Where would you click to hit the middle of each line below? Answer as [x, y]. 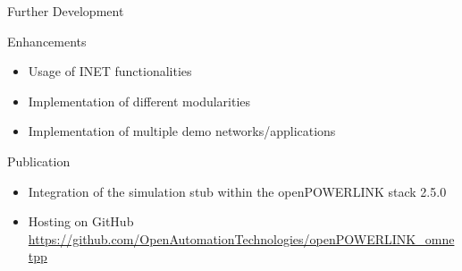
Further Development [66, 11]
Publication [39, 161]
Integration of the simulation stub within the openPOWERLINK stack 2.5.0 [237, 191]
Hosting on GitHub [81, 221]
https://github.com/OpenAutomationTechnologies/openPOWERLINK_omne [241, 238]
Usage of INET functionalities [110, 71]
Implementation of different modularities [139, 101]
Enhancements [47, 41]
